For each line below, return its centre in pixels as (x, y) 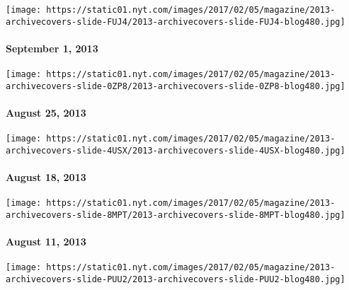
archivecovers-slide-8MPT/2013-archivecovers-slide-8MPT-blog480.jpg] (176, 215)
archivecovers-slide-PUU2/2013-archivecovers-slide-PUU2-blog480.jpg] (176, 280)
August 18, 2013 (46, 177)
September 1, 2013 (52, 48)
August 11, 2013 (46, 242)
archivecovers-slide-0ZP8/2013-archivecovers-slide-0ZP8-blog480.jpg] (176, 86)
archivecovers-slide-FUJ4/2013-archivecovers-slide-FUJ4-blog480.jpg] (176, 22)
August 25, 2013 (46, 113)
